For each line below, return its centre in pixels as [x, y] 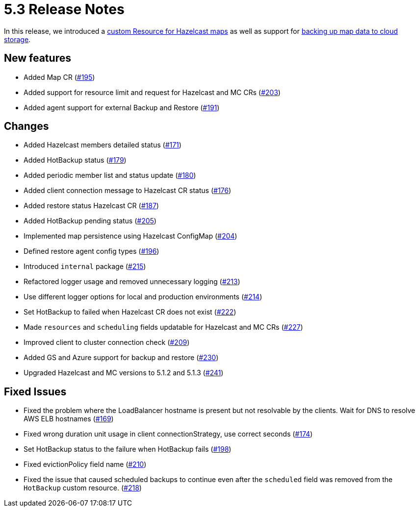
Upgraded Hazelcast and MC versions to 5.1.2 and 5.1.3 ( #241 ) [124, 373]
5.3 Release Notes [64, 9]
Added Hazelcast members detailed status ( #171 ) [103, 145]
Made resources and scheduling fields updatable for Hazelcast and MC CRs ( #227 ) [163, 327]
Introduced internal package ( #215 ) [85, 267]
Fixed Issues [35, 391]
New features [38, 58]
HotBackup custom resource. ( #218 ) [83, 488]
